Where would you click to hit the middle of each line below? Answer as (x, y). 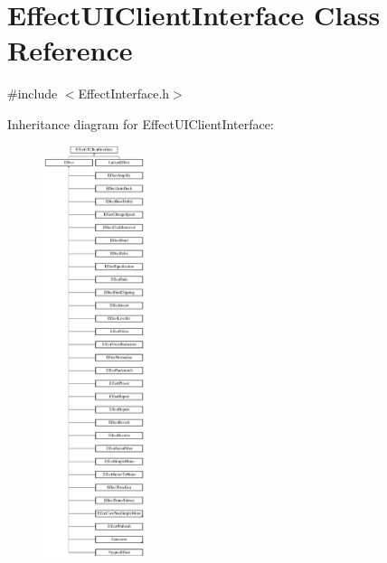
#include (33, 94)
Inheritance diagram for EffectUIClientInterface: (141, 123)
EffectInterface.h (124, 94)
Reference (70, 50)
